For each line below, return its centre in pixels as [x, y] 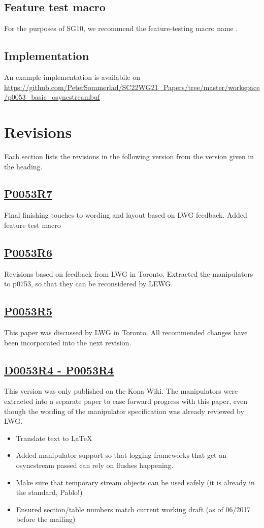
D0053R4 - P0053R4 [59, 370]
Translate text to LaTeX [54, 438]
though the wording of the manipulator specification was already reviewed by [124, 411]
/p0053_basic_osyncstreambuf [52, 97]
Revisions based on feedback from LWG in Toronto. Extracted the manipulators [129, 273]
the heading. [23, 166]
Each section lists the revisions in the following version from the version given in [129, 156]
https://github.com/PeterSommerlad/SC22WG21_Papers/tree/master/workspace [132, 87]
